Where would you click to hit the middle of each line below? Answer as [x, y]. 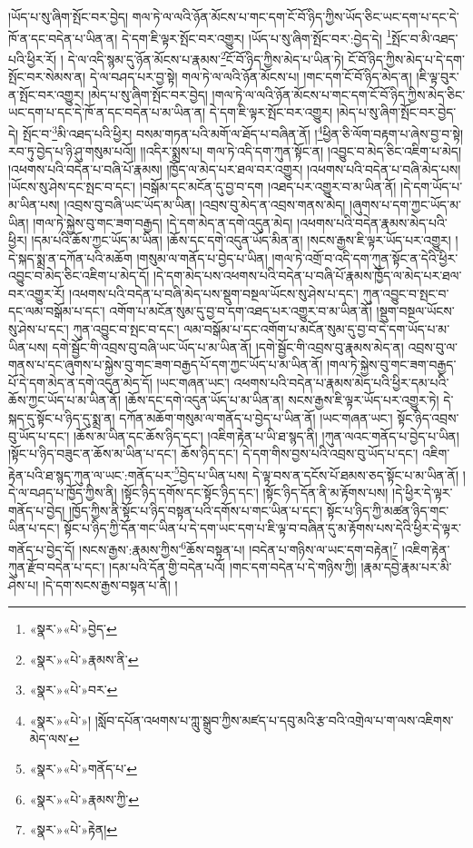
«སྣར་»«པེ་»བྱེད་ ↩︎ [73, 629]
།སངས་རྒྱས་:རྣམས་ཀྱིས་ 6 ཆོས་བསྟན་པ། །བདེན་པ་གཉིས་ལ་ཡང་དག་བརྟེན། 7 [239, 547]
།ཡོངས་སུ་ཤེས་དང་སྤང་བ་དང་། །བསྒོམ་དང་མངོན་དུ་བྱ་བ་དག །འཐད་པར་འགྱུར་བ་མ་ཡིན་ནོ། [202, 187]
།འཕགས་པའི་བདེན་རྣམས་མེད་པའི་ [372, 222]
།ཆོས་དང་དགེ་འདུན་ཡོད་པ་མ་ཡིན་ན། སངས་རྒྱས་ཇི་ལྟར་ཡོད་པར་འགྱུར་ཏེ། [282, 400]
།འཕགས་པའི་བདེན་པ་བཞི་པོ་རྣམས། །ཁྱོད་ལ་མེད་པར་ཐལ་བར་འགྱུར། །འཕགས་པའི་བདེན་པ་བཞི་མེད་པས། [235, 168]
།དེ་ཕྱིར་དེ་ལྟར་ [423, 493]
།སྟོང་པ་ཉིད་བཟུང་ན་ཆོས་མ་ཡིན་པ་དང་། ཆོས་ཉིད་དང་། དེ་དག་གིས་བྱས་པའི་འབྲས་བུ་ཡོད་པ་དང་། [213, 454]
